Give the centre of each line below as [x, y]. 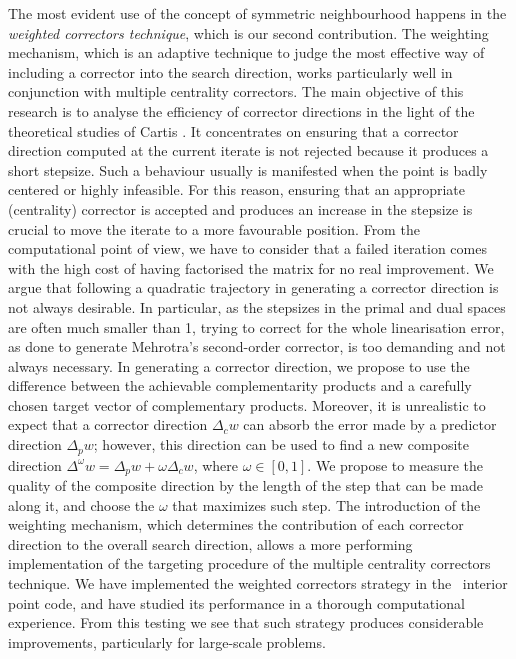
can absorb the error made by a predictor [370, 424]
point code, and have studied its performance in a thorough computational [236, 602]
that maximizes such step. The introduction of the [326, 504]
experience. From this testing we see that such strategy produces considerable [246, 622]
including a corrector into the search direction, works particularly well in [230, 71]
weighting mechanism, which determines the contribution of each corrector [236, 524]
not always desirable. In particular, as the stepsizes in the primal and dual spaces [257, 306]
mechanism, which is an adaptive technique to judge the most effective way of [246, 52]
